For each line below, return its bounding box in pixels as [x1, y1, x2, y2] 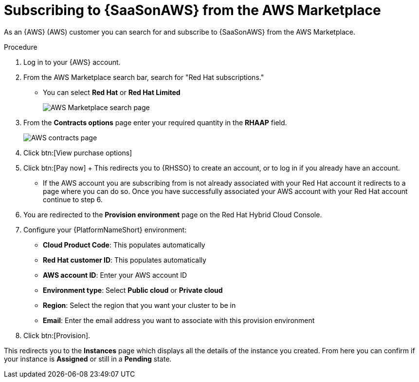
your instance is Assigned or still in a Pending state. [4, 354, 172, 363]
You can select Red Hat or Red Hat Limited [43, 88, 181, 96]
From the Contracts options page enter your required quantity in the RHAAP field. [23, 118, 287, 127]
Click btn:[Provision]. [23, 331, 91, 340]
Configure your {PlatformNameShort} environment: [23, 225, 187, 234]
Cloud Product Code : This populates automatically [43, 240, 205, 249]
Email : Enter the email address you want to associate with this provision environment [43, 316, 315, 325]
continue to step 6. [43, 195, 103, 204]
